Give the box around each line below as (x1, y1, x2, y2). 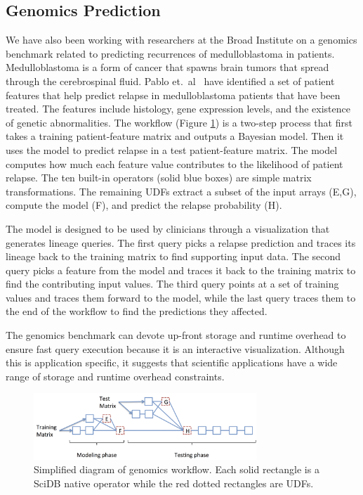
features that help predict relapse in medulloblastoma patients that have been (6, 87, 341, 102)
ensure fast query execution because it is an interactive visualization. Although (6, 341, 345, 356)
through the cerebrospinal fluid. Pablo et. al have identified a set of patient (6, 73, 335, 88)
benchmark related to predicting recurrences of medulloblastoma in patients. (6, 46, 335, 60)
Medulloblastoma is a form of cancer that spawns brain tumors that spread (6, 60, 329, 75)
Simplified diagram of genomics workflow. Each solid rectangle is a (34, 462, 319, 477)
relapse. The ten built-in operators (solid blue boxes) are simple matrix (6, 170, 312, 185)
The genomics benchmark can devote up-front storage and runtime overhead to (6, 328, 346, 342)
